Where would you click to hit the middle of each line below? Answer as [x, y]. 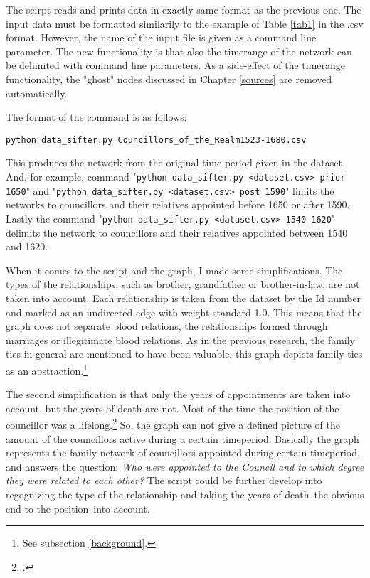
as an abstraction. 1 [47, 369]
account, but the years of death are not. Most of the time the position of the [173, 408]
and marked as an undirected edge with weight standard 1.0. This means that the [184, 312]
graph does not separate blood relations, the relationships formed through [167, 326]
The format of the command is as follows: [96, 117]
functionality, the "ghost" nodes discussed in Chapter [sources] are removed [169, 79]
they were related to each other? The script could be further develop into [164, 480]
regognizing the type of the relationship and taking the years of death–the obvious [185, 494]
